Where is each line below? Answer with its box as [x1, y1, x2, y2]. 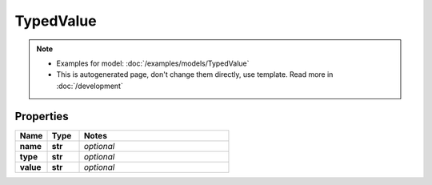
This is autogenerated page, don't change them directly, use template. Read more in [56, 70, 334, 79]
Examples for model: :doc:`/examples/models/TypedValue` [56, 58, 250, 68]
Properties [14, 109, 69, 123]
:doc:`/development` [56, 81, 123, 90]
